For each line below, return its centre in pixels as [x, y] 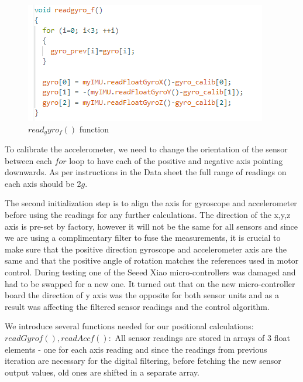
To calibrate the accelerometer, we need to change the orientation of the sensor [146, 149]
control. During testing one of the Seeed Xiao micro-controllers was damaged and [150, 272]
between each [28, 160]
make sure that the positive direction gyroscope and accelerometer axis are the [146, 249]
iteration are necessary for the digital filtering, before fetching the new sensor [143, 361]
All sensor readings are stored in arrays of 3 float [202, 337]
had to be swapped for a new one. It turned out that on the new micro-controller [150, 283]
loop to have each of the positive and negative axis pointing [176, 160]
